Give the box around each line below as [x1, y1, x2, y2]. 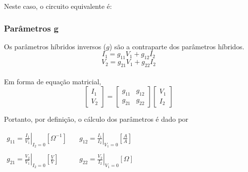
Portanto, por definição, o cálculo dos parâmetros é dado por [4, 114, 189, 124]
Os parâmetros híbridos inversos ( [4, 41, 106, 51]
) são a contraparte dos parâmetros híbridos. [109, 41, 245, 51]
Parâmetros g [4, 22, 59, 34]
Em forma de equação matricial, [4, 76, 101, 86]
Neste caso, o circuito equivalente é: [4, 1, 112, 11]
